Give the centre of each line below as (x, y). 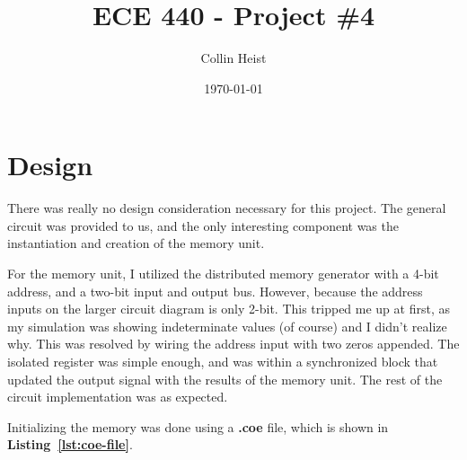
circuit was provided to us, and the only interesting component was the (203, 225)
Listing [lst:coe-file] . (70, 444)
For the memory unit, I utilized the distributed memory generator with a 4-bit (223, 274)
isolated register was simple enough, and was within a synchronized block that (223, 361)
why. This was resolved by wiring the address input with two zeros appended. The (233, 344)
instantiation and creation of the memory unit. (136, 243)
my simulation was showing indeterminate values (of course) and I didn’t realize (227, 326)
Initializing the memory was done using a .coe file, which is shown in (198, 426)
